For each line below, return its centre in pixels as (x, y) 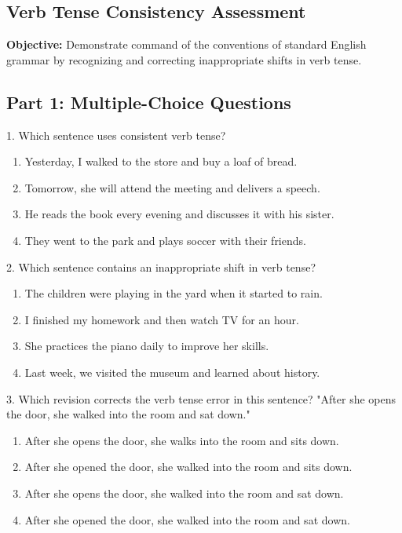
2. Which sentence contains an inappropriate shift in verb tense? (161, 266)
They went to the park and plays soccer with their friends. (165, 240)
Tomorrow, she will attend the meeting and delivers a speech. (172, 187)
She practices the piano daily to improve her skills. (147, 346)
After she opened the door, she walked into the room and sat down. (187, 519)
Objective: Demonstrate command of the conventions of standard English (186, 44)
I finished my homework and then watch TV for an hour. (162, 319)
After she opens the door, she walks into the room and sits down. (182, 440)
